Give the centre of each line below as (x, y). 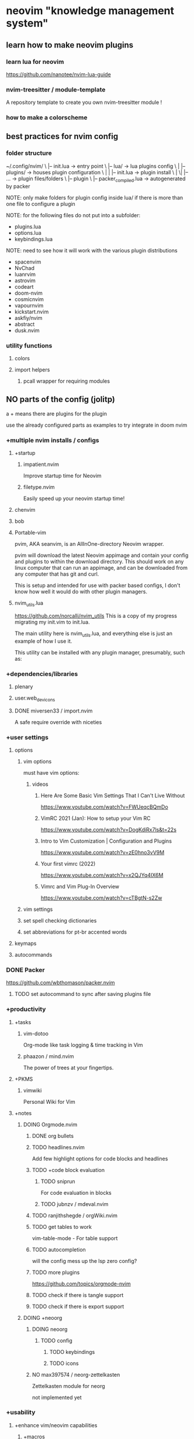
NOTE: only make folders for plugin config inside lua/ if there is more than (95, 197)
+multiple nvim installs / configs (53, 440)
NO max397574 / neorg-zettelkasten (76, 1374)
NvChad (25, 268)
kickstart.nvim (32, 312)
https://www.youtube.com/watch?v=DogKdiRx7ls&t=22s (109, 829)
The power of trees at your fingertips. (68, 1068)
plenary (24, 686)
